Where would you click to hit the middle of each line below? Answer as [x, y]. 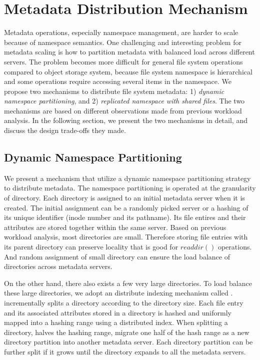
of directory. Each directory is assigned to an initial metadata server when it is [124, 198]
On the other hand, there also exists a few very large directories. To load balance [128, 283]
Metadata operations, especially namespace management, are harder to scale [121, 32]
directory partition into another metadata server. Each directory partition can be [128, 342]
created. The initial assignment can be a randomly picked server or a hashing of [126, 207]
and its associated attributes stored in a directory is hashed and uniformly [118, 312]
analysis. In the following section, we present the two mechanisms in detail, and [126, 120]
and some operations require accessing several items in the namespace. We [118, 81]
